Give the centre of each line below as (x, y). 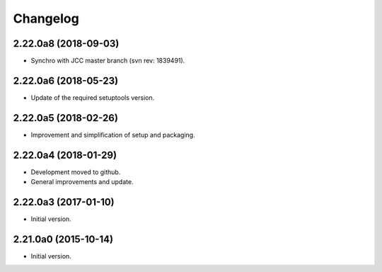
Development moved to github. (76, 172)
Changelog (46, 18)
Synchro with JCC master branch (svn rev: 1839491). (108, 61)
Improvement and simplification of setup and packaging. (113, 135)
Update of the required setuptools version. (93, 97)
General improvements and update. (82, 182)
